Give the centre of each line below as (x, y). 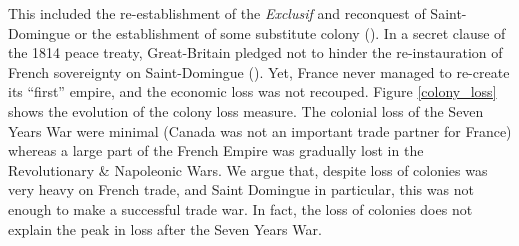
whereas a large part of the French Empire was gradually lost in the (216, 150)
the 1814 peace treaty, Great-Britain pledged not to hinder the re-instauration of (255, 52)
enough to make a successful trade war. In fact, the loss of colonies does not (240, 208)
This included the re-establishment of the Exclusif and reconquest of (217, 13)
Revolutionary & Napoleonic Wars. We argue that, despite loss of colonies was (248, 169)
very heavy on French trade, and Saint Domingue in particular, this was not (241, 189)
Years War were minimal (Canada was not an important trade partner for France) (260, 130)
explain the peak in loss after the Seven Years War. (165, 228)
